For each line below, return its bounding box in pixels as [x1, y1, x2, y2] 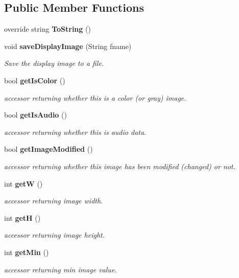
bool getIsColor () [4, 75, 65, 85]
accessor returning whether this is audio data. [4, 126, 147, 137]
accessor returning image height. [4, 229, 105, 240]
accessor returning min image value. [4, 264, 117, 274]
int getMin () [4, 246, 49, 257]
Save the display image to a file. [4, 58, 104, 68]
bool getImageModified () [4, 144, 93, 154]
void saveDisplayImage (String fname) [4, 40, 132, 51]
